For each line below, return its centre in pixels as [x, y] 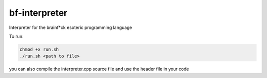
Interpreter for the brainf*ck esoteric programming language [70, 27]
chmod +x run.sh [39, 49]
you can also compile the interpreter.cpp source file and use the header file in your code [99, 69]
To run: [17, 36]
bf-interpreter [38, 13]
